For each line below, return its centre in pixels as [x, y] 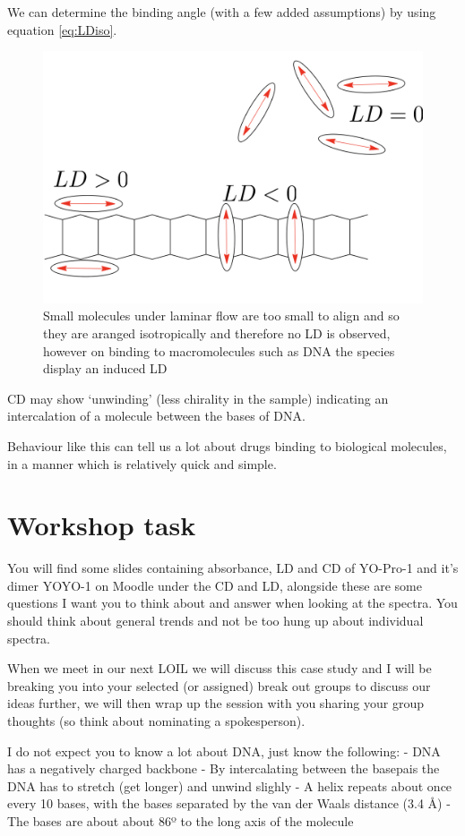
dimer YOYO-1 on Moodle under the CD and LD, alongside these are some [215, 585]
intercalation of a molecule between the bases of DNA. [156, 416]
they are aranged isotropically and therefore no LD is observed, [217, 333]
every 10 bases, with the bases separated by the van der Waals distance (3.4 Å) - [229, 803]
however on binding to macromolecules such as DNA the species [219, 350]
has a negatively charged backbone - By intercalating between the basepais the [224, 768]
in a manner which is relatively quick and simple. [142, 463]
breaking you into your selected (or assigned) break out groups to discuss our [219, 685]
